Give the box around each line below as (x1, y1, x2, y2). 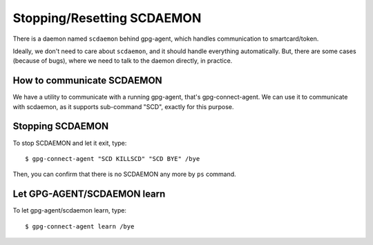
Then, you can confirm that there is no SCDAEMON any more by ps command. (12, 170, 236, 179)
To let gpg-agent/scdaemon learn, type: (12, 206, 127, 215)
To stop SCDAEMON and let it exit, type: (12, 139, 127, 147)
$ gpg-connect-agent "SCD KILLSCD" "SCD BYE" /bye (25, 155, 200, 162)
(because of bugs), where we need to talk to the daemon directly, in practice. (12, 57, 233, 65)
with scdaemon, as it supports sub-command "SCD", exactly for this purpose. (12, 102, 234, 110)
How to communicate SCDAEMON (12, 75, 162, 86)
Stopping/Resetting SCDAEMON (12, 10, 202, 26)
